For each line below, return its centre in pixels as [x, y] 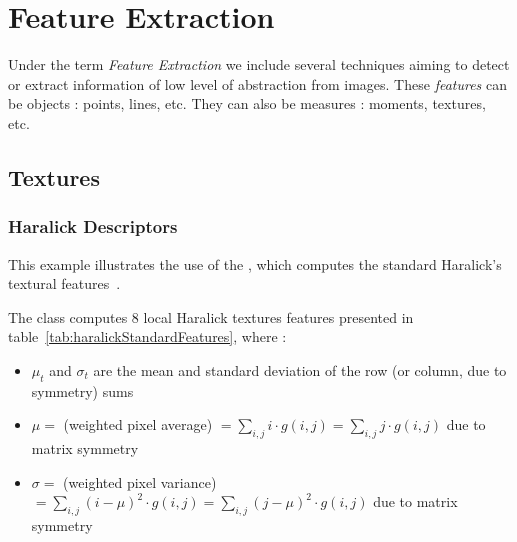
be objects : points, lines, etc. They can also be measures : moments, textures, [247, 103]
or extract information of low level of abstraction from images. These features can [258, 83]
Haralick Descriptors [93, 226]
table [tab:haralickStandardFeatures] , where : [147, 336]
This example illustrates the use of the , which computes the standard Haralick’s [255, 263]
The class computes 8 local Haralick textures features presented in [211, 316]
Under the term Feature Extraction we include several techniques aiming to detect [259, 64]
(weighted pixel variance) [140, 481]
